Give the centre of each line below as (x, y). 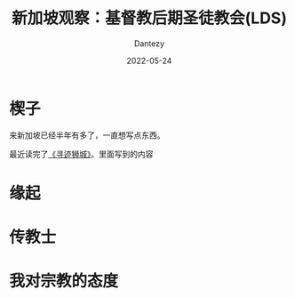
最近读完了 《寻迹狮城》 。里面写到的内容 (81, 154)
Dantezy (149, 43)
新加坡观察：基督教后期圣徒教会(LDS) (149, 18)
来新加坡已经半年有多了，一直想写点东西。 (87, 135)
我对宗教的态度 (64, 281)
